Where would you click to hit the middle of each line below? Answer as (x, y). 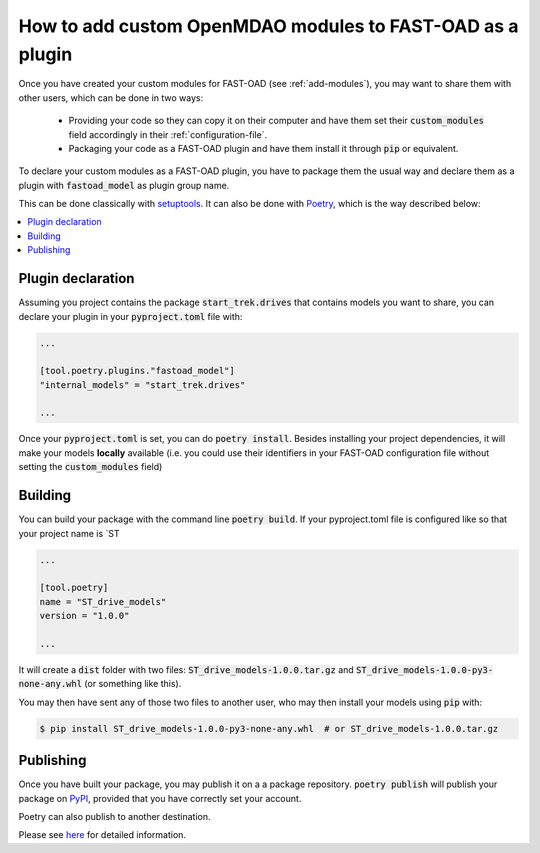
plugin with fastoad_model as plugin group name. (124, 185)
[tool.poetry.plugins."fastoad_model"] (137, 371)
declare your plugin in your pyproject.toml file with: (130, 316)
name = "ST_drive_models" (103, 601)
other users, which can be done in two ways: (111, 97)
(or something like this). (133, 684)
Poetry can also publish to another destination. (114, 816)
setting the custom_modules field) (90, 467)
